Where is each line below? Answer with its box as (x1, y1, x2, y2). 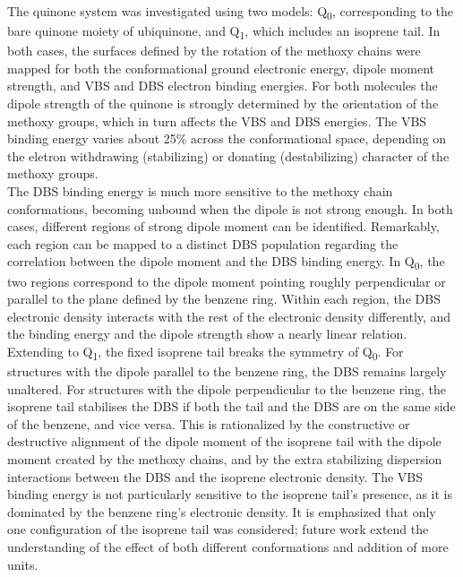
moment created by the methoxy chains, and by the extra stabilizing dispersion (7, 449, 442, 468)
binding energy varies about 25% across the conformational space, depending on (7, 129, 447, 148)
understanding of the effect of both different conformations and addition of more (7, 537, 449, 555)
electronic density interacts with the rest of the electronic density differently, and (7, 306, 451, 325)
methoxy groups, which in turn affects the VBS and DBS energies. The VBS (7, 111, 427, 130)
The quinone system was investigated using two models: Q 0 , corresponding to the (7, 2, 453, 22)
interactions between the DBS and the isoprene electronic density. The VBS (7, 467, 424, 486)
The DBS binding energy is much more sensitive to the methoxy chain (7, 182, 393, 200)
